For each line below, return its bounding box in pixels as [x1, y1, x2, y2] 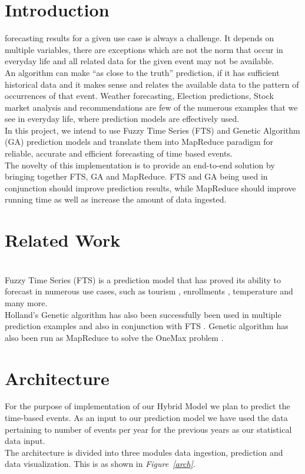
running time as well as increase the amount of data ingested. [5, 193, 227, 205]
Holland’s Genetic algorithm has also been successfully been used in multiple [5, 308, 281, 320]
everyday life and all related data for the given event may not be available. [5, 55, 274, 67]
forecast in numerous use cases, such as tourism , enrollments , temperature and [5, 285, 293, 297]
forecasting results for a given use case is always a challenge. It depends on [5, 32, 274, 44]
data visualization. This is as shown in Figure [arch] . [5, 458, 195, 470]
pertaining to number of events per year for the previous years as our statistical [5, 423, 292, 435]
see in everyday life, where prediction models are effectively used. [5, 112, 240, 125]
